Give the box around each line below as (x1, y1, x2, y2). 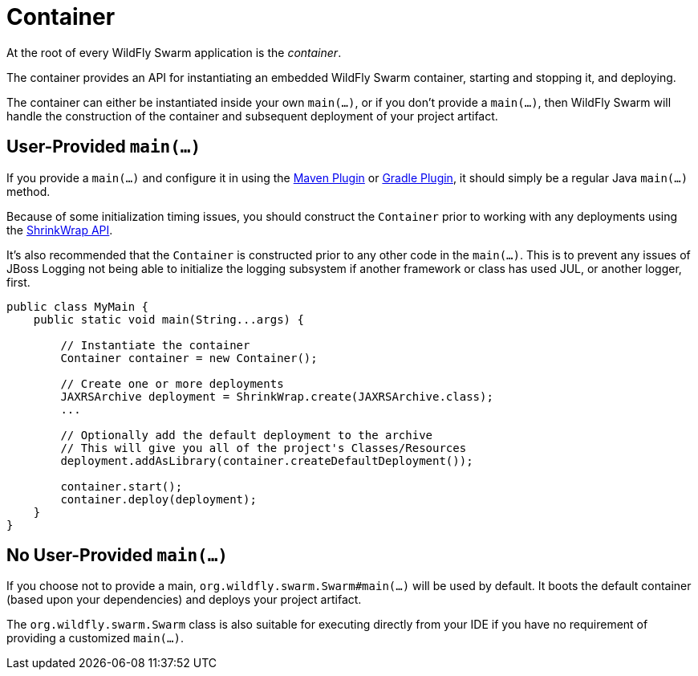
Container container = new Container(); (60, 351, 318, 364)
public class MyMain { (6, 299, 149, 313)
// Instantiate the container (60, 338, 250, 352)
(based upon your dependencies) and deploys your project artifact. (6, 593, 362, 607)
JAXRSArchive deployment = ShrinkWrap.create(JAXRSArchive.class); (60, 389, 493, 403)
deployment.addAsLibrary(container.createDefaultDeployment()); (60, 454, 473, 467)
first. (6, 275, 30, 289)
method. (6, 184, 51, 198)
